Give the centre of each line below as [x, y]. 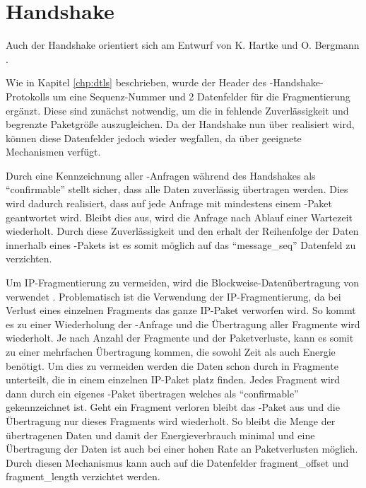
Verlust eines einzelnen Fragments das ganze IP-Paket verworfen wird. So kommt [181, 310]
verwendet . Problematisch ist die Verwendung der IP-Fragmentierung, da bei [173, 296]
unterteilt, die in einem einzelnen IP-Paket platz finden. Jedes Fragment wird [173, 379]
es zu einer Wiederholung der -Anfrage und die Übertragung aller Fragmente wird [183, 324]
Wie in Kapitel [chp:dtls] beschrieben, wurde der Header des [136, 82]
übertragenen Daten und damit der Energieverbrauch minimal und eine [160, 435]
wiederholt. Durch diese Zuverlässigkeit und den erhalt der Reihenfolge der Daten [182, 231]
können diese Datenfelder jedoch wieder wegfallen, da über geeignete [154, 138]
